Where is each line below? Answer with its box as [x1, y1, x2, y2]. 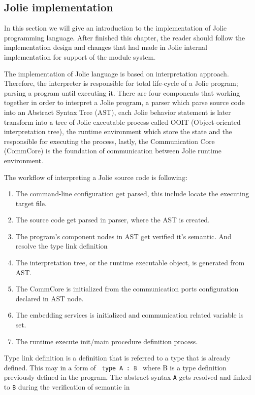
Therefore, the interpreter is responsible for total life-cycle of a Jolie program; [4, 78, 238, 88]
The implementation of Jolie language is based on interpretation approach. [4, 68, 229, 78]
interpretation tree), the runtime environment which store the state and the [4, 126, 232, 137]
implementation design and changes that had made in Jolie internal [4, 42, 208, 52]
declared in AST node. [15, 293, 84, 303]
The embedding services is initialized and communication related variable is [15, 310, 244, 320]
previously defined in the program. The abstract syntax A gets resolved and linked [4, 372, 252, 382]
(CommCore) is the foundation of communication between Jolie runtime [4, 145, 222, 156]
